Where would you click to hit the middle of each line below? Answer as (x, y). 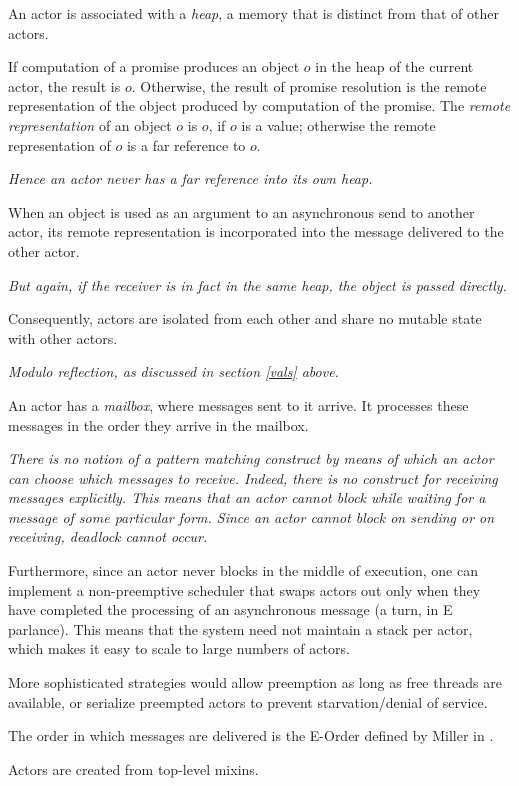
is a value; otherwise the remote (338, 124)
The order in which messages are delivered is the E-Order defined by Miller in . (251, 735)
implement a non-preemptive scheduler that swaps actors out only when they (244, 589)
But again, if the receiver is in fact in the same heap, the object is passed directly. (257, 284)
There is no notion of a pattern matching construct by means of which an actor (251, 458)
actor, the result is (64, 85)
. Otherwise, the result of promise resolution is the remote (309, 85)
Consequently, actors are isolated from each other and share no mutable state (245, 318)
